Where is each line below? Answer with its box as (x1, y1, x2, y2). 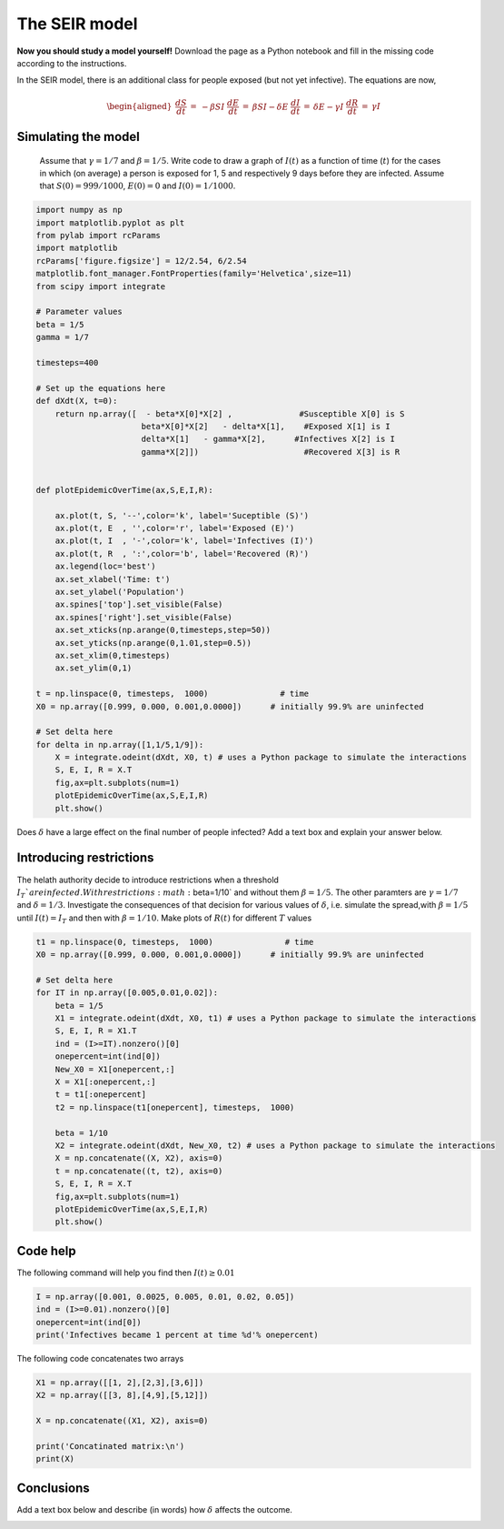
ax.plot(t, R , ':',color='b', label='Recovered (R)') (54, 548, 310, 558)
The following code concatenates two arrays (16, 1353, 184, 1363)
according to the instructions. (16, 57, 127, 68)
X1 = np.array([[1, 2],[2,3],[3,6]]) (35, 1377, 204, 1387)
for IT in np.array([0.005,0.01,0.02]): (35, 988, 218, 998)
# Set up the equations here (35, 383, 166, 393)
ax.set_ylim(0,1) (54, 663, 133, 673)
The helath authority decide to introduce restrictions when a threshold (16, 874, 279, 885)
